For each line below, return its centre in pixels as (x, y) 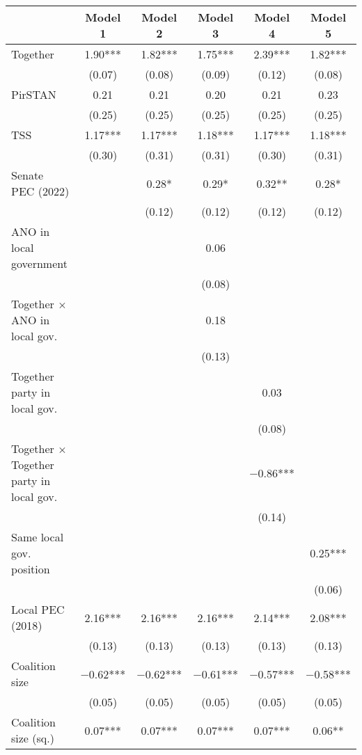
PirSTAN (34, 94)
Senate (27, 175)
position (31, 569)
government (39, 263)
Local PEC (38, 609)
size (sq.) (33, 738)
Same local (38, 537)
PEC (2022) (40, 191)
